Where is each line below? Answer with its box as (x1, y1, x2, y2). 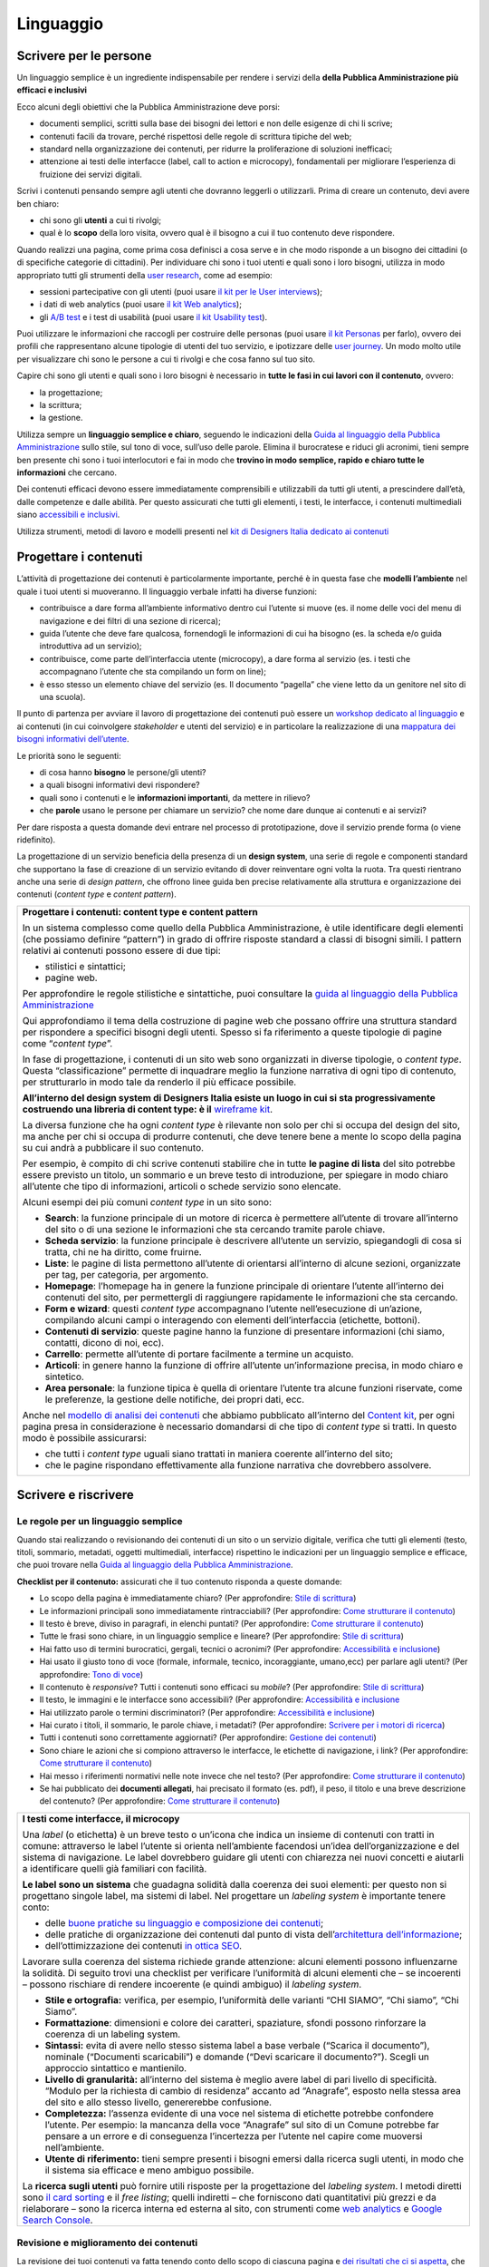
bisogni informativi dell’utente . (16, 734, 129, 744)
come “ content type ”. (22, 1036, 113, 1049)
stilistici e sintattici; (44, 959, 127, 972)
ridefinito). (16, 834, 56, 845)
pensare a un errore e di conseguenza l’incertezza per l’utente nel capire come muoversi (44, 2129, 423, 2142)
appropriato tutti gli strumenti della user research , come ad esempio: (16, 269, 273, 280)
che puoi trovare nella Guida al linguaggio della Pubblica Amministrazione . (16, 1560, 293, 1571)
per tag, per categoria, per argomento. (44, 1268, 209, 1280)
